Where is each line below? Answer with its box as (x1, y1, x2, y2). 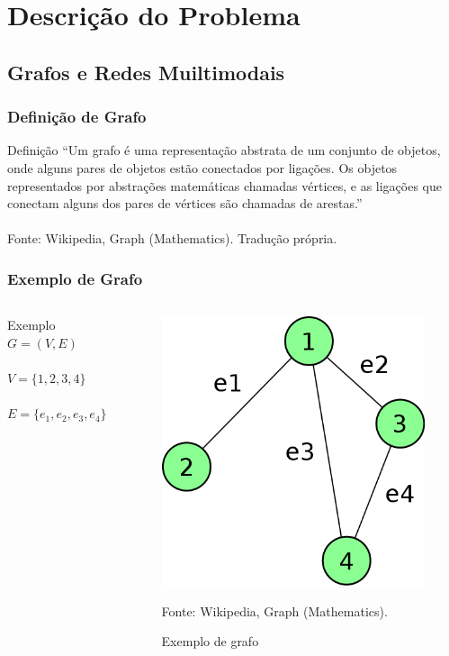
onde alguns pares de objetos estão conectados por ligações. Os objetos (7, 158, 398, 177)
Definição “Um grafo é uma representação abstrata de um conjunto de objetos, (7, 141, 441, 159)
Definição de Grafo (7, 105, 147, 128)
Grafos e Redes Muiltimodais (7, 58, 285, 86)
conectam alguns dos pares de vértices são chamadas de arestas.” (7, 194, 363, 213)
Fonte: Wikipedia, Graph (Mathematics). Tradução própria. (7, 229, 337, 248)
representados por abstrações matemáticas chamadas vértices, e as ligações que (7, 176, 443, 195)
